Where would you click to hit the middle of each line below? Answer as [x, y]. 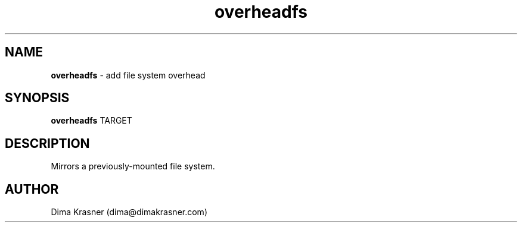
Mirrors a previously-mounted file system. [133, 166]
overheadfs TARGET [91, 121]
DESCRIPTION [47, 143]
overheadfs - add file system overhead [128, 75]
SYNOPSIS [37, 98]
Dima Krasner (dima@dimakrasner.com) [129, 212]
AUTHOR [32, 189]
